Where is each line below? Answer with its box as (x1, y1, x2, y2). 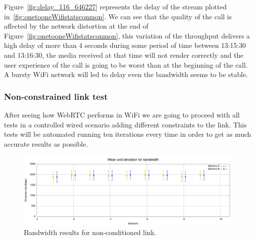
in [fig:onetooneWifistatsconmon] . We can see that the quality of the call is (4, 11, 232, 21)
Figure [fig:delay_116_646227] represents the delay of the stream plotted (4, 1, 227, 11)
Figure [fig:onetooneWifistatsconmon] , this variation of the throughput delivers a (4, 30, 250, 40)
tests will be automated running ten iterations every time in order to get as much (4, 129, 252, 139)
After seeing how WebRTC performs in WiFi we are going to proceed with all (4, 109, 240, 119)
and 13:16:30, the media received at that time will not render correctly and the (4, 49, 244, 60)
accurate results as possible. (4, 138, 88, 149)
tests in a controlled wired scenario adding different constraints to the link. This (4, 119, 247, 129)
